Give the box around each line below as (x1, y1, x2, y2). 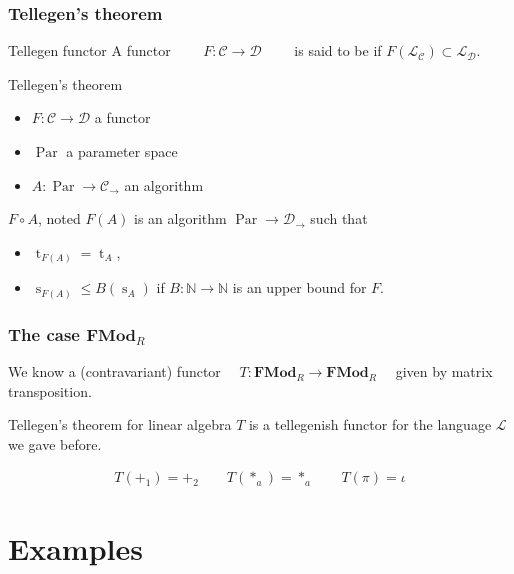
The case (8, 321, 80, 346)
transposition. (8, 380, 92, 401)
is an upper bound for (232, 277, 367, 298)
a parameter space (66, 141, 178, 161)
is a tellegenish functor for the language (248, 414, 492, 435)
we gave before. (8, 433, 102, 454)
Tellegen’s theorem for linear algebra (8, 414, 232, 435)
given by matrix (395, 361, 493, 382)
